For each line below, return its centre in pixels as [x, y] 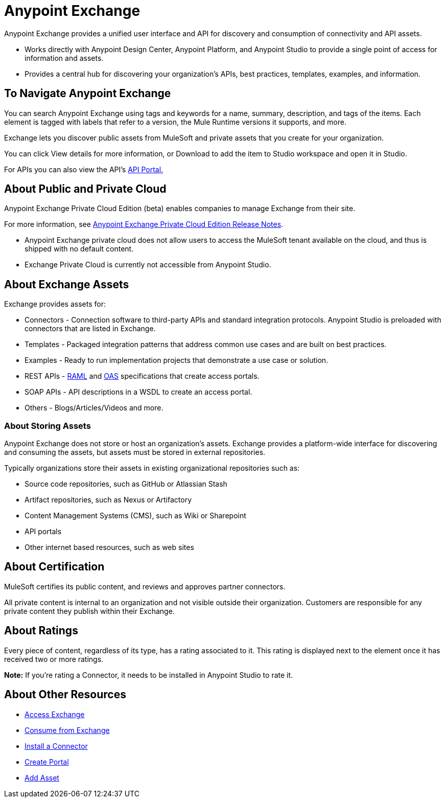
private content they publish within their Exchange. [89, 611]
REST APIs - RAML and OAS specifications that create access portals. [142, 376]
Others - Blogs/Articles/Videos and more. [94, 408]
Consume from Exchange [67, 730]
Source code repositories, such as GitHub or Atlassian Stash [126, 484]
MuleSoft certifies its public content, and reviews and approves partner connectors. [145, 586]
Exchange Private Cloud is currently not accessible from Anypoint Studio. [148, 265]
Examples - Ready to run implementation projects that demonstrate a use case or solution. [177, 360]
